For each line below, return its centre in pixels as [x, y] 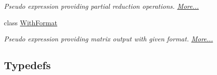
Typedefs [27, 65]
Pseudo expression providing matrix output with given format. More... [108, 39]
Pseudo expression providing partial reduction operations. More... [101, 6]
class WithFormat [31, 22]
